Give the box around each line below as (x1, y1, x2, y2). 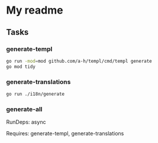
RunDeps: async (6, 119, 46, 126)
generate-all (6, 105, 43, 113)
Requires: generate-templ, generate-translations (6, 130, 124, 137)
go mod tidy (6, 63, 36, 70)
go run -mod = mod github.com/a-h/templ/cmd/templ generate (6, 58, 152, 64)
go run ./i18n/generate (6, 91, 65, 97)
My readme (6, 4, 63, 17)
